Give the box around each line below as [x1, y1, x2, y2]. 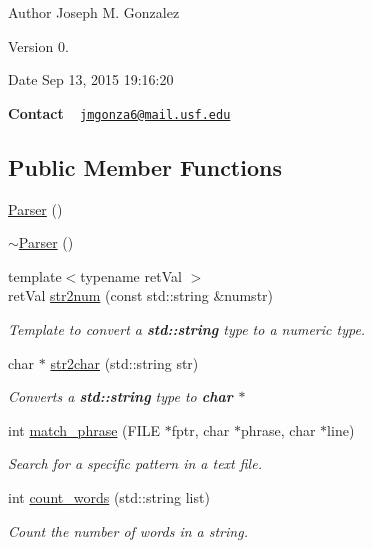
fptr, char [171, 419, 230, 440]
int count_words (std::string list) [8, 486, 210, 507]
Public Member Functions [8, 151, 282, 182]
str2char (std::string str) [50, 352, 199, 373]
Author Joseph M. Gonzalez [8, 2, 180, 22]
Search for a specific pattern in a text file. [8, 453, 262, 474]
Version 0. [8, 35, 69, 56]
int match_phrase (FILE [8, 419, 161, 440]
